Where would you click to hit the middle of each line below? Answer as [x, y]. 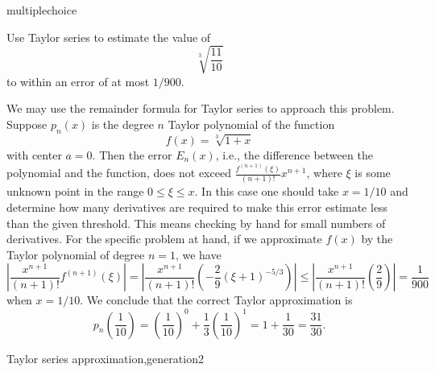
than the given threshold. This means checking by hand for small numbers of [196, 223]
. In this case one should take [267, 191]
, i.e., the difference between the [294, 154]
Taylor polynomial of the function [251, 124]
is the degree [122, 124]
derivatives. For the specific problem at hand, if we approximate [164, 239]
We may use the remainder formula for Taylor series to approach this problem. [201, 108]
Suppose [27, 124]
